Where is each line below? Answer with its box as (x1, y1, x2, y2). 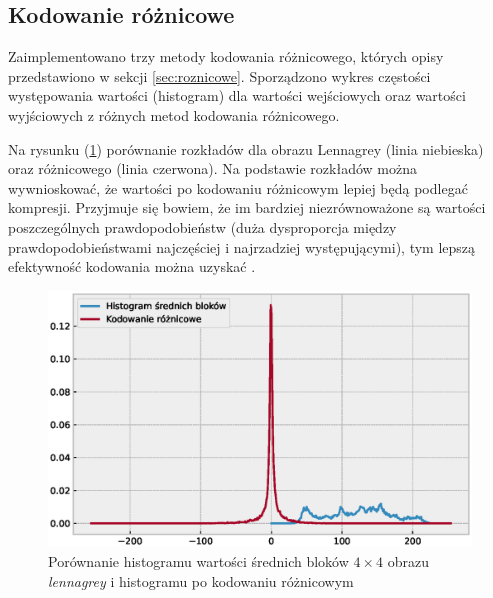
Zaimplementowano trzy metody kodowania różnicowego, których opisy (8, 46, 444, 67)
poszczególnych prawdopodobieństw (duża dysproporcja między (8, 216, 397, 237)
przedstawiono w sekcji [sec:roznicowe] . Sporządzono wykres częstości (8, 65, 431, 86)
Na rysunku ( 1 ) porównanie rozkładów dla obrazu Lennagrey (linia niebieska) (8, 138, 484, 159)
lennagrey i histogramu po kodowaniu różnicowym (48, 570, 354, 591)
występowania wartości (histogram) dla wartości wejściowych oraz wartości (8, 85, 466, 106)
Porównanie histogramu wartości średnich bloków (48, 551, 349, 572)
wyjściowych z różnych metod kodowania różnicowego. (8, 104, 340, 125)
